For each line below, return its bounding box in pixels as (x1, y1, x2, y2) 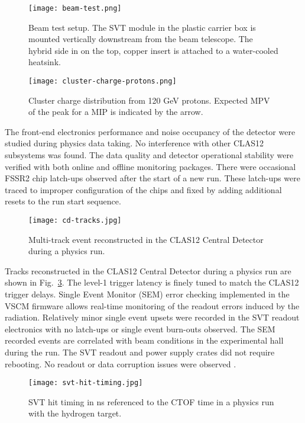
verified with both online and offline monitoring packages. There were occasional (5, 160, 296, 172)
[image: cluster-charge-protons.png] (28, 77, 177, 86)
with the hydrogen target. (28, 407, 122, 419)
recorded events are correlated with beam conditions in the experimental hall (5, 334, 284, 347)
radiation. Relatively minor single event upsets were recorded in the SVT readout (5, 311, 300, 323)
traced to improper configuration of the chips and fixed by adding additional (5, 183, 282, 196)
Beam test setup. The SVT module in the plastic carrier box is (28, 21, 256, 33)
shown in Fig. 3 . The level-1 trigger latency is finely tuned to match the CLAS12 (5, 276, 299, 289)
